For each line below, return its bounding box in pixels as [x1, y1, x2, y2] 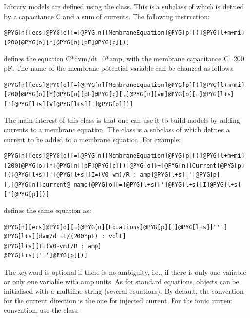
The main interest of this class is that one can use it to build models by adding [4, 115, 240, 125]
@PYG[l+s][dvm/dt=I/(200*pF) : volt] [4, 233, 126, 240]
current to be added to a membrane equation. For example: [4, 134, 181, 144]
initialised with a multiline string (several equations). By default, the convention [4, 286, 244, 296]
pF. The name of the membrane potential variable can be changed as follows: [4, 63, 234, 73]
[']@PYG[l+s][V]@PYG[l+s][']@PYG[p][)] [4, 100, 133, 107]
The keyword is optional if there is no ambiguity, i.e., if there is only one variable [4, 267, 246, 277]
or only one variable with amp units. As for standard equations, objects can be [4, 276, 239, 286]
